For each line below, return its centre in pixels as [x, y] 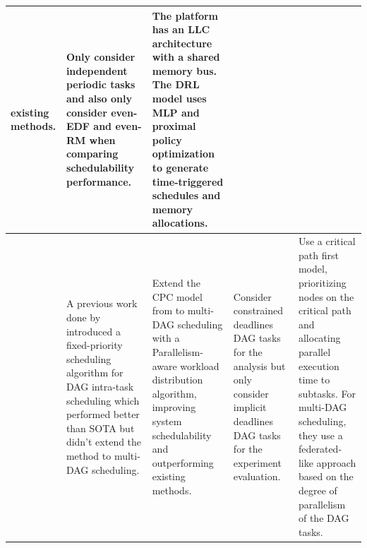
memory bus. [185, 70]
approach [336, 462]
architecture [182, 43]
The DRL [176, 84]
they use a [320, 435]
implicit [250, 407]
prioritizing [322, 283]
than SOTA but [100, 428]
